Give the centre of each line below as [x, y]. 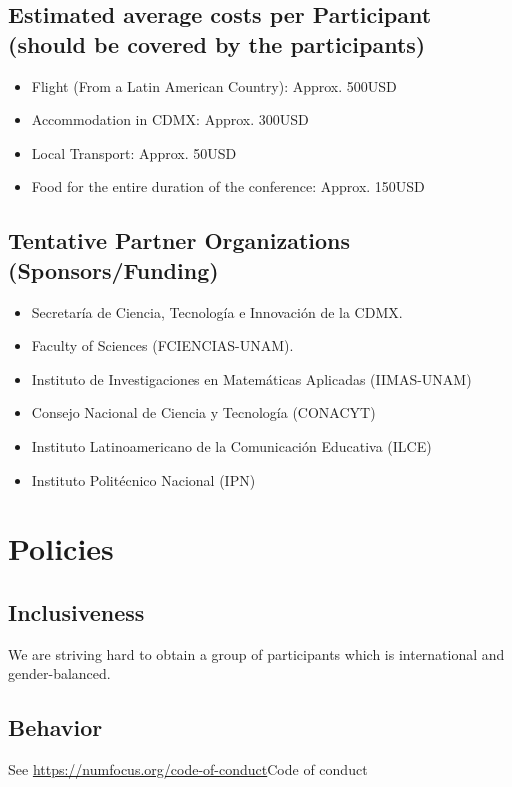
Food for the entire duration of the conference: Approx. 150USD [228, 186]
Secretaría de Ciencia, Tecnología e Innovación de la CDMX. [217, 311]
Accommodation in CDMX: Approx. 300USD [170, 119]
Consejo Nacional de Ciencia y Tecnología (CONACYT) [203, 412]
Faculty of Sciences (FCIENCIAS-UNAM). [162, 345]
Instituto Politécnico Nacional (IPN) [143, 479]
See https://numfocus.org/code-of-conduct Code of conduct [188, 769]
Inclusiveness [76, 611]
